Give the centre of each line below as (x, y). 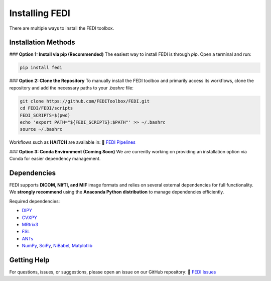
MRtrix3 (30, 224)
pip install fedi (41, 68)
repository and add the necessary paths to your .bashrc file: (72, 87)
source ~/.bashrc (41, 129)
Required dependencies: (35, 201)
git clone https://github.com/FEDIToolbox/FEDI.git (85, 101)
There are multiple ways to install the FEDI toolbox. (62, 28)
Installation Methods (42, 42)
